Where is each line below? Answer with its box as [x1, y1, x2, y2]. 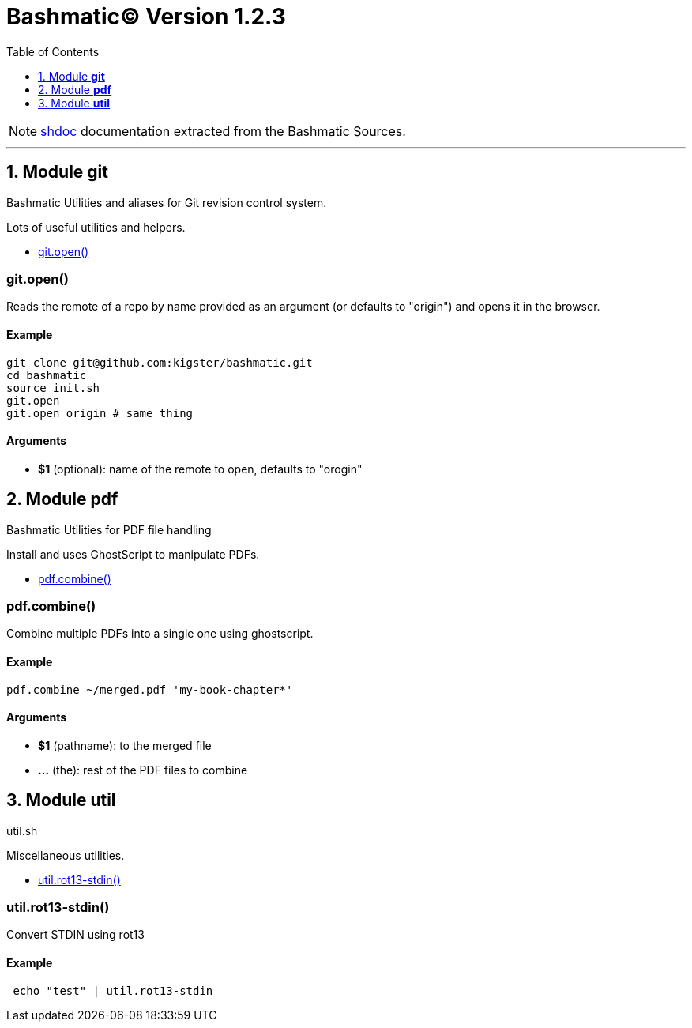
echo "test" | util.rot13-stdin [13, 984, 213, 997]
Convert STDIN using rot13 [6, 928, 145, 942]
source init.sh [6, 381, 100, 394]
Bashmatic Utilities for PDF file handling [6, 522, 212, 537]
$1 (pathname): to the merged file [38, 738, 212, 752]
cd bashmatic [6, 368, 87, 382]
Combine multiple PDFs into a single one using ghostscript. [6, 627, 314, 641]
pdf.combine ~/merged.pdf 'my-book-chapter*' [6, 683, 293, 696]
